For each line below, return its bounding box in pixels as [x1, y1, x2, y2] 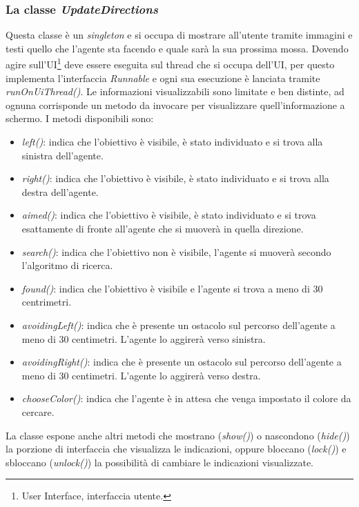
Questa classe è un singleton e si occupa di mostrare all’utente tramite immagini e [6, 28, 353, 42]
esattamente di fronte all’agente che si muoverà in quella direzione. [21, 221, 304, 235]
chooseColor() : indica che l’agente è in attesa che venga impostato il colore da [21, 391, 351, 406]
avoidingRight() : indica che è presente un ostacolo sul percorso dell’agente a [21, 355, 342, 369]
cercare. [21, 404, 55, 419]
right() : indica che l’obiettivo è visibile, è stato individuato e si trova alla [21, 171, 329, 186]
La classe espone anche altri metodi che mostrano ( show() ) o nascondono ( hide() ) [6, 428, 350, 442]
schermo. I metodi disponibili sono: [6, 111, 154, 126]
